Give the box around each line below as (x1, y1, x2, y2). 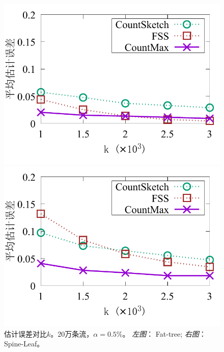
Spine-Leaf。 (4, 338, 44, 349)
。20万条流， (50, 328, 94, 339)
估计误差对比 (4, 328, 47, 339)
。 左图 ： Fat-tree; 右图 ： (122, 328, 206, 339)
